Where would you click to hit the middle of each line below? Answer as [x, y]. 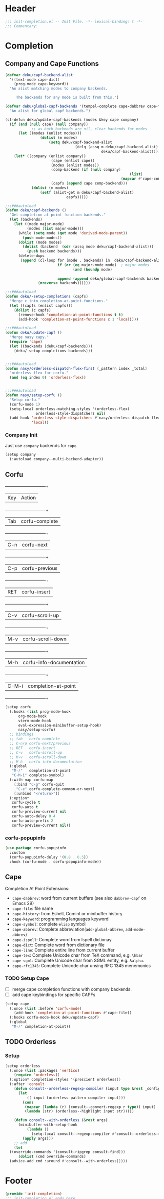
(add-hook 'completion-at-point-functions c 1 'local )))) [78, 319]
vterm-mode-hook [34, 721]
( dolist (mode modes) [40, 242]
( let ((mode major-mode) [39, 224]
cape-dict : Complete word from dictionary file [58, 945]
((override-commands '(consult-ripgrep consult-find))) [67, 1152]
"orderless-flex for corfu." [39, 373]
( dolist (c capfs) [32, 310]
